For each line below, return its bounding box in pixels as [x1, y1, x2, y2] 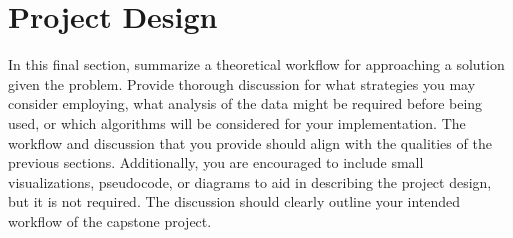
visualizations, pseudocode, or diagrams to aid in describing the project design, [8, 171, 492, 192]
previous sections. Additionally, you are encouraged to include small [8, 152, 424, 173]
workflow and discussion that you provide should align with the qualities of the [8, 132, 492, 153]
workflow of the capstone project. [8, 210, 212, 231]
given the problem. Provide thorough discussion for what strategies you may [8, 73, 476, 94]
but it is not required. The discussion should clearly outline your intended [8, 191, 461, 212]
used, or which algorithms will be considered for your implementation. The [8, 112, 466, 133]
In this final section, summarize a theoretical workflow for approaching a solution [8, 54, 505, 75]
